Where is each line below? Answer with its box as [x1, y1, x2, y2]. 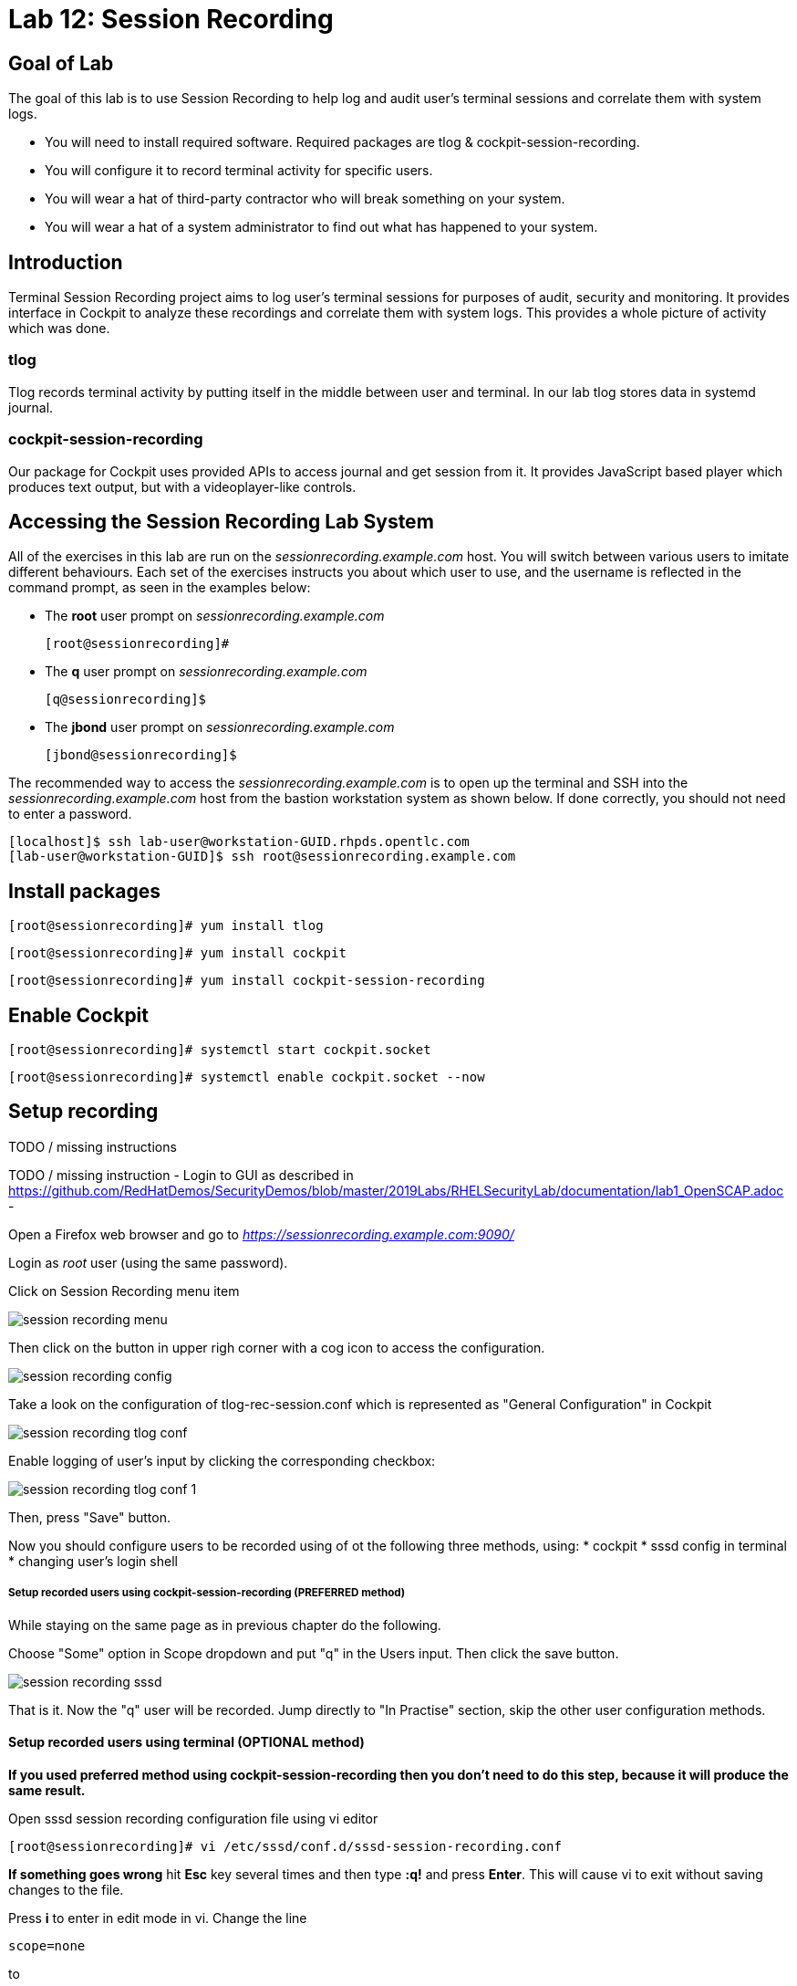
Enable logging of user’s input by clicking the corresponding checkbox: [8, 1452, 436, 1469]
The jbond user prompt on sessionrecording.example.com [45, 719, 395, 736]
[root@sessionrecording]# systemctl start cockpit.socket [8, 1042, 431, 1058]
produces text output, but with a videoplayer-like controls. [8, 478, 357, 495]
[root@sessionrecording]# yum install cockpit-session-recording [8, 973, 485, 988]
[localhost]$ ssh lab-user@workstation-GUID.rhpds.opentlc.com [8, 834, 470, 850]
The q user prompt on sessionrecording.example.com [45, 664, 367, 680]
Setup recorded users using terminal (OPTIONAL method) [8, 1734, 365, 1751]
